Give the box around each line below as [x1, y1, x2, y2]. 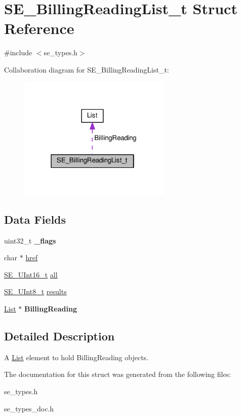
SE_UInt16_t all [4, 269, 58, 280]
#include [4, 47, 32, 58]
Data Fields [4, 211, 66, 227]
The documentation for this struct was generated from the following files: [4, 369, 231, 379]
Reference [4, 18, 74, 39]
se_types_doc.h [4, 403, 54, 413]
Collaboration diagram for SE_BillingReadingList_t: [4, 64, 169, 75]
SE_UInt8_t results [4, 286, 67, 297]
